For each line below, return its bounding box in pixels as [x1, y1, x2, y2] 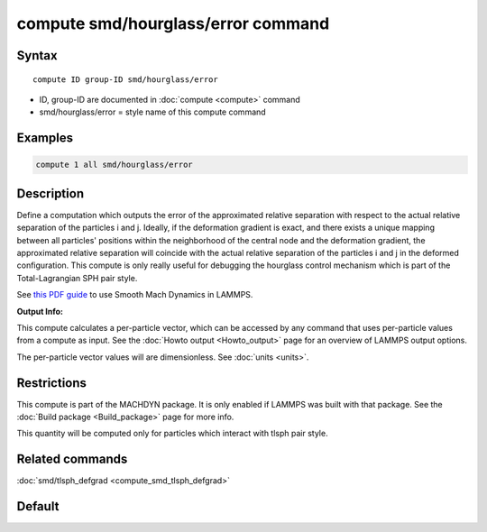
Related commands [16, 452, 128, 467]
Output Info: [16, 306, 63, 316]
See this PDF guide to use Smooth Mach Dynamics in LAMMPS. [16, 289, 253, 300]
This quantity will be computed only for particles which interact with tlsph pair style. [16, 428, 328, 439]
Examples [16, 131, 74, 146]
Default [16, 499, 60, 514]
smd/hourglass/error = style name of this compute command [39, 106, 266, 117]
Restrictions [16, 375, 87, 390]
